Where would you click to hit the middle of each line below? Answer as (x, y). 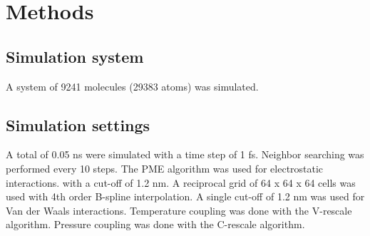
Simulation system (75, 56)
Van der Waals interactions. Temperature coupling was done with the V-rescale (179, 210)
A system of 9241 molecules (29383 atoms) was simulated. (132, 86)
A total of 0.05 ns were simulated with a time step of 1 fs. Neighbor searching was (185, 154)
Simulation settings (78, 124)
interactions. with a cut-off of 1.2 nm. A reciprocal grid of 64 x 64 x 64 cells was (181, 182)
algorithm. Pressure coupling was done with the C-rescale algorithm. (155, 224)
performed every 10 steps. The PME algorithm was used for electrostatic (165, 168)
